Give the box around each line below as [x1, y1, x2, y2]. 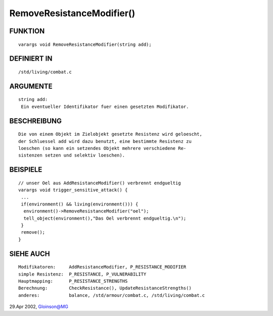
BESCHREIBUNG [9, 117, 62, 125]
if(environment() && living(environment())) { [21, 201, 139, 207]
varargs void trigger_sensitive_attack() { [18, 187, 128, 193]
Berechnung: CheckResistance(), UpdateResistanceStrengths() [18, 285, 192, 291]
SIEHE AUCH [9, 249, 50, 258]
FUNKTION [9, 27, 45, 35]
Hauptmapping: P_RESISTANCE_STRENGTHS [18, 278, 128, 284]
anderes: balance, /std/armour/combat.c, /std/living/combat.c [18, 292, 205, 298]
